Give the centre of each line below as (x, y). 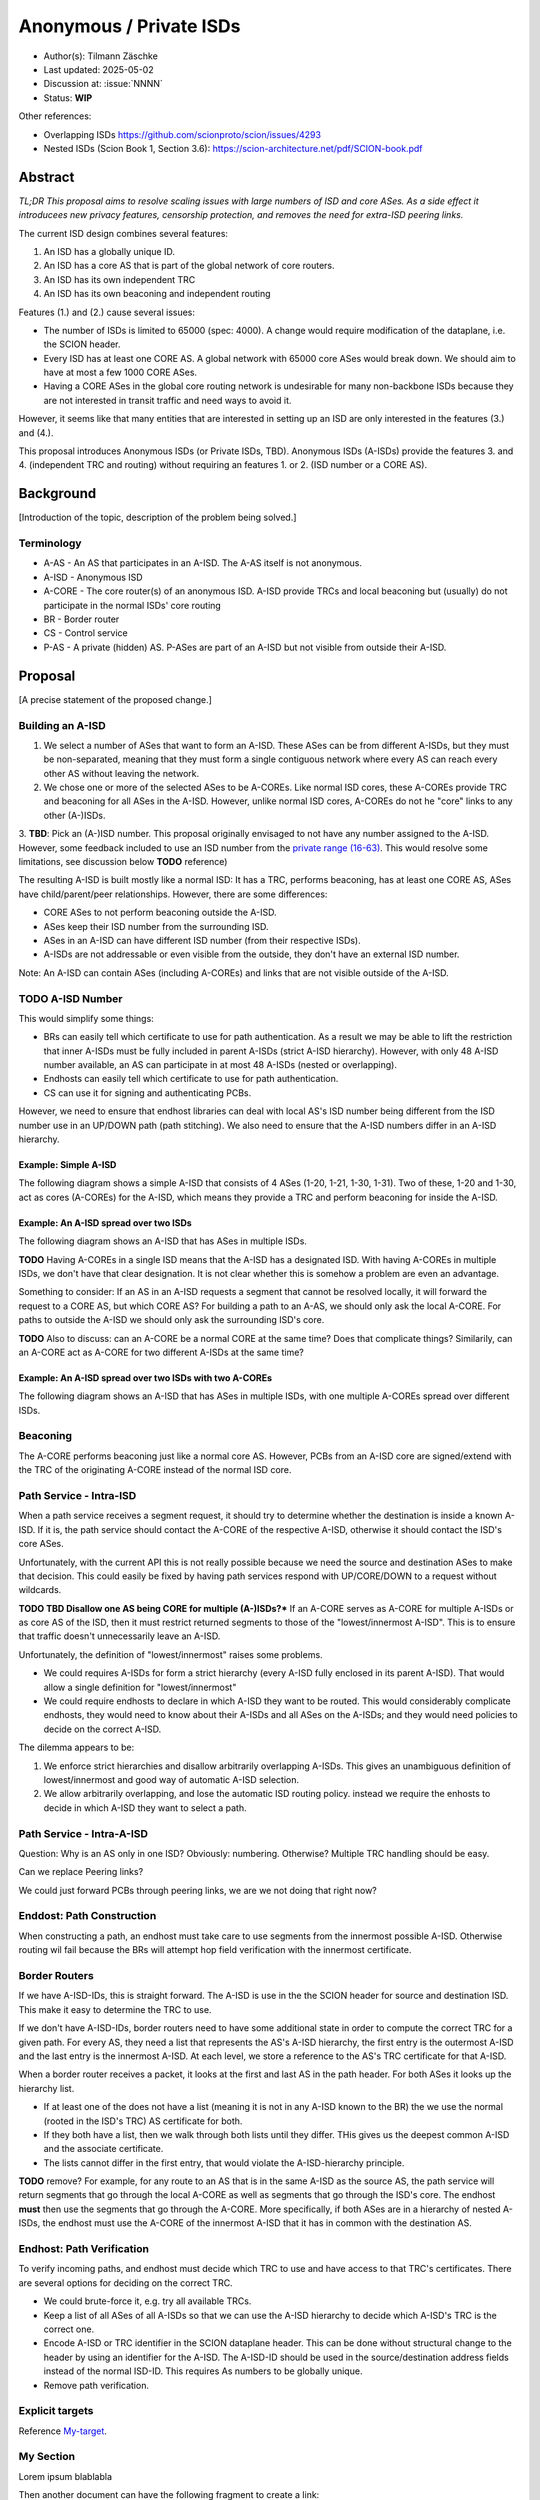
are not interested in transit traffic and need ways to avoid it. (167, 400)
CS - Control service (86, 633)
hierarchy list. (46, 2088)
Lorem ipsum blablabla (65, 2476)
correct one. (69, 2329)
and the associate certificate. (103, 2149)
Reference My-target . (62, 2431)
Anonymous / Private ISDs (129, 26)
